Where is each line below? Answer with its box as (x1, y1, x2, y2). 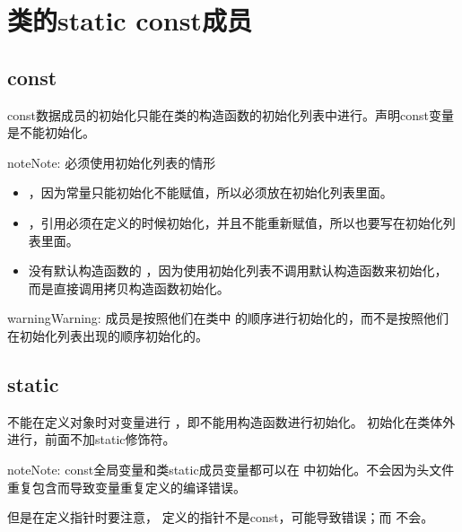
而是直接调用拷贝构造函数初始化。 (28, 278, 230, 297)
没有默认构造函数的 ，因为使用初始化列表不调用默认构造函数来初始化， (28, 261, 448, 280)
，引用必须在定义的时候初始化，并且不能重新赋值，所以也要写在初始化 (28, 213, 443, 231)
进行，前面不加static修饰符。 (7, 430, 176, 449)
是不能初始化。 (7, 123, 95, 142)
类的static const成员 (7, 2, 252, 39)
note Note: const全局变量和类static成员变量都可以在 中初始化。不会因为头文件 (7, 459, 455, 478)
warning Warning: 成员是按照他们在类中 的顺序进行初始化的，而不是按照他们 (7, 309, 449, 327)
